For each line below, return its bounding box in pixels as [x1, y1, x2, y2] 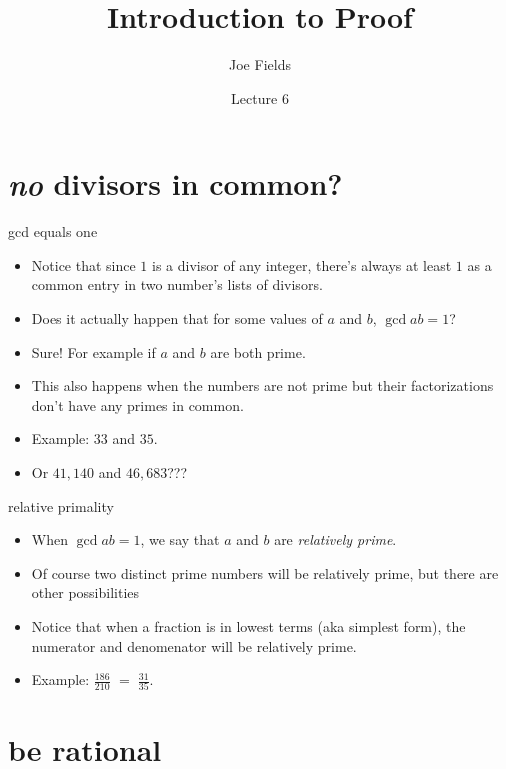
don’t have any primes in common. [31, 394, 244, 415]
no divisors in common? [8, 163, 343, 205]
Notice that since [31, 254, 136, 275]
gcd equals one [8, 221, 98, 242]
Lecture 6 [231, 87, 289, 108]
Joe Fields [229, 54, 291, 75]
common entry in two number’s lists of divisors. [31, 274, 323, 295]
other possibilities [31, 582, 140, 603]
